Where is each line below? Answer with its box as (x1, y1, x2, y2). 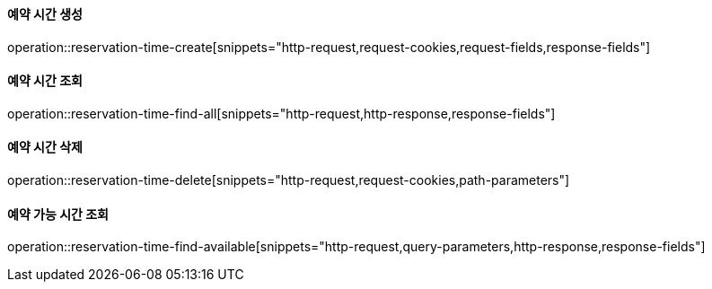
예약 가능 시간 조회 (7, 206, 109, 222)
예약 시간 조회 (7, 73, 83, 89)
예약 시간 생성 (7, 6, 83, 22)
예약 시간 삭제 (7, 139, 83, 155)
